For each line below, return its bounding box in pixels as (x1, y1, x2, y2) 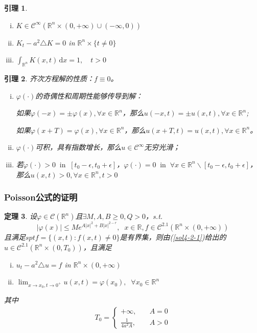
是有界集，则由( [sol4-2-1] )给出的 (120, 231, 226, 242)
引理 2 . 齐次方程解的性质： (4, 73, 94, 83)
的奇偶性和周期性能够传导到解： (35, 90, 143, 101)
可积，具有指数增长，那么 (35, 142, 122, 152)
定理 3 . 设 (4, 211, 37, 221)
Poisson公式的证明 (4, 191, 78, 204)
